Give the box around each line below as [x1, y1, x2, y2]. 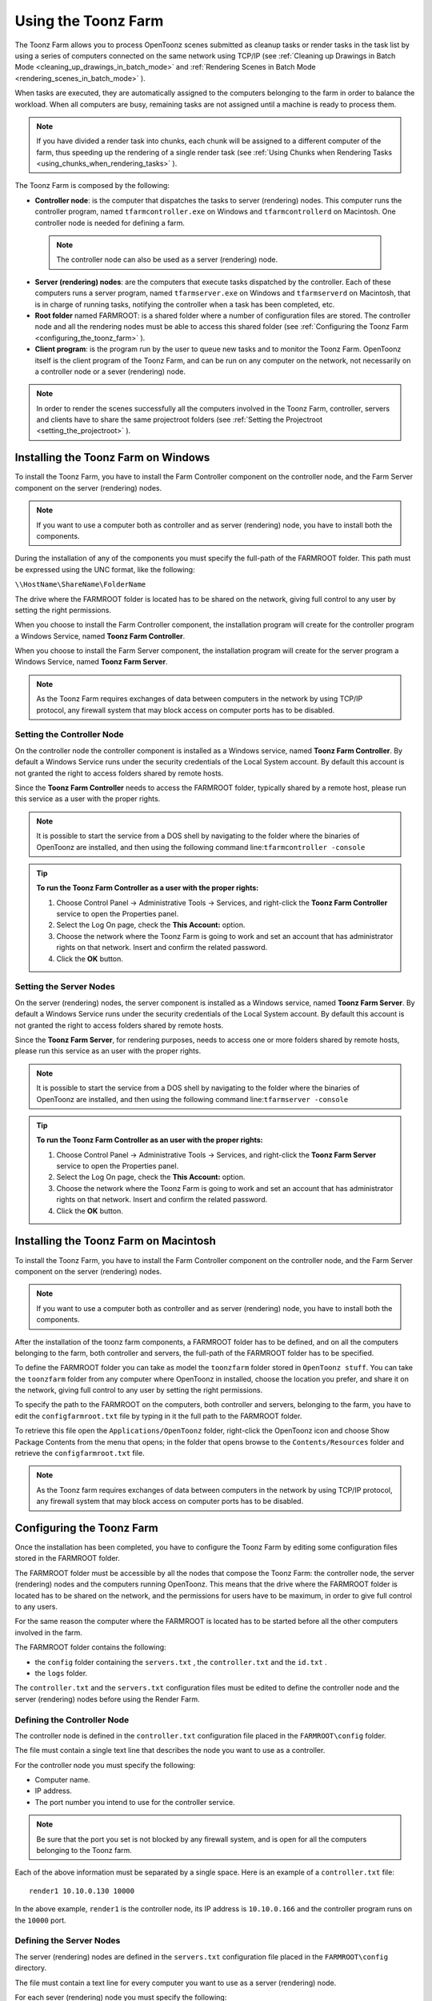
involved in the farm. [14, 1627, 83, 1637]
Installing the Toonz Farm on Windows [14, 451, 210, 464]
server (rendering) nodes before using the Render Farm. [14, 1694, 200, 1704]
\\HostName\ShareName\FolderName [14, 580, 146, 589]
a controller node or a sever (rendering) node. [34, 367, 186, 376]
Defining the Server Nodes [14, 1935, 121, 1947]
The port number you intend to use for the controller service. [34, 1797, 235, 1807]
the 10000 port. [14, 1915, 67, 1925]
